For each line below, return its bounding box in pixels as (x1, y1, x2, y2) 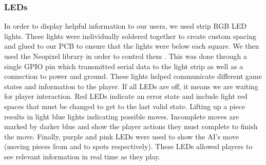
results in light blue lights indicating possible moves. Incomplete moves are (4, 111, 239, 121)
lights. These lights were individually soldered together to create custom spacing (4, 30, 256, 41)
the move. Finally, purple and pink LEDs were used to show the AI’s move (4, 131, 239, 141)
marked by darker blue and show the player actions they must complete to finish (4, 121, 258, 132)
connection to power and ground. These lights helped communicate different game (4, 71, 262, 81)
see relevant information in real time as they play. (4, 151, 160, 161)
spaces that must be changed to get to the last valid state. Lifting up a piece (4, 100, 245, 111)
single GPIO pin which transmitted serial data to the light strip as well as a (4, 60, 243, 71)
